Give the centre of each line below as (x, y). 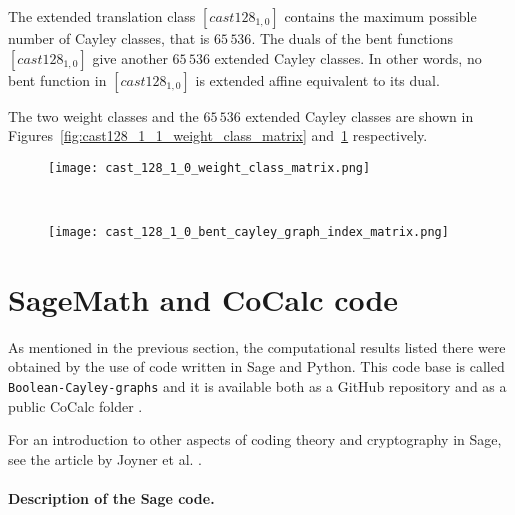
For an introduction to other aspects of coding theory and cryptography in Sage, (255, 439)
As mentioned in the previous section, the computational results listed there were (257, 346)
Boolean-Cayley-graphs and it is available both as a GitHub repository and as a (257, 386)
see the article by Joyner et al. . (105, 458)
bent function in (57, 79)
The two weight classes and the (103, 115)
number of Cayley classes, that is (109, 38)
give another (130, 57)
